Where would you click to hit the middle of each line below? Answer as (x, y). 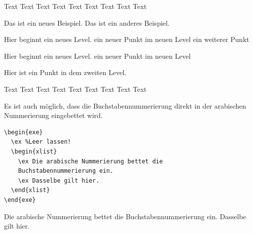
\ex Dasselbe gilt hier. (59, 180)
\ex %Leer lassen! (41, 142)
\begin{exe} (23, 132)
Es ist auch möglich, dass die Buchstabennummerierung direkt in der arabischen (125, 105)
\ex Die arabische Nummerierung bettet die (90, 161)
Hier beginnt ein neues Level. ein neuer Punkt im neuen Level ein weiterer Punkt (127, 39)
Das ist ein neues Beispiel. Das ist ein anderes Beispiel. (87, 22)
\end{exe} (20, 200)
